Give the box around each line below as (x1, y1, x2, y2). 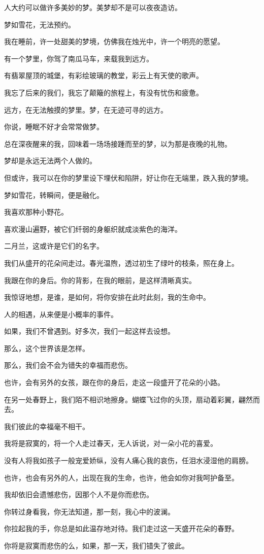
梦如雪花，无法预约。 (4, 19, 75, 29)
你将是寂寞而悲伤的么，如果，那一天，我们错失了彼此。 (4, 540, 189, 550)
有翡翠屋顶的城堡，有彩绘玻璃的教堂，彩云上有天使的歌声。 (4, 70, 203, 81)
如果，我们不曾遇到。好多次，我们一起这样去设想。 (4, 326, 175, 336)
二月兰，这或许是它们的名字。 (4, 240, 104, 251)
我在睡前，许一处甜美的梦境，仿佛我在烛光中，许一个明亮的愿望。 (4, 36, 224, 47)
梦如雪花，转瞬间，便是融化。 (4, 189, 104, 200)
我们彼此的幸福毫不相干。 (4, 421, 89, 431)
